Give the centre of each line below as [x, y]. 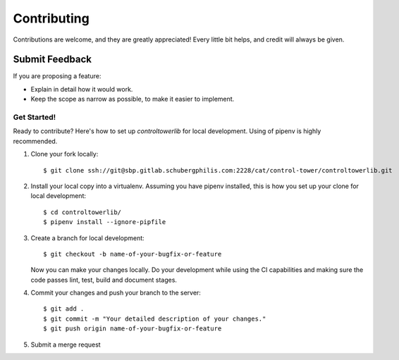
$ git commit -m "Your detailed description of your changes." [155, 318]
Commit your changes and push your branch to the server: [116, 293]
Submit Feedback [52, 60]
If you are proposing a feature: [57, 76]
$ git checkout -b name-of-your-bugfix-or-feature [133, 254]
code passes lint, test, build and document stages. [104, 280]
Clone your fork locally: [65, 154]
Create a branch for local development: [87, 238]
